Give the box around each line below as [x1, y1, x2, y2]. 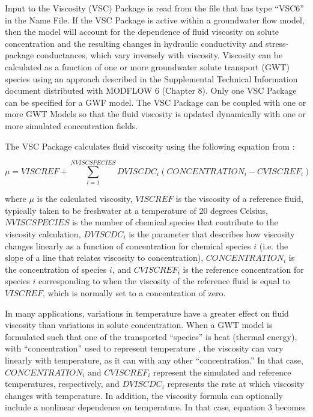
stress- [265, 37, 289, 49]
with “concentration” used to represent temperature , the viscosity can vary [5, 342, 284, 355]
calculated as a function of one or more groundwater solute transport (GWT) [5, 60, 290, 73]
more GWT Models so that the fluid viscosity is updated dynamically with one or [5, 108, 306, 120]
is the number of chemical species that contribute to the [71, 216, 278, 228]
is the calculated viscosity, [37, 192, 133, 205]
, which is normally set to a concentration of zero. [42, 287, 226, 299]
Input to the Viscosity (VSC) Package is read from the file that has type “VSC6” [5, 2, 304, 14]
